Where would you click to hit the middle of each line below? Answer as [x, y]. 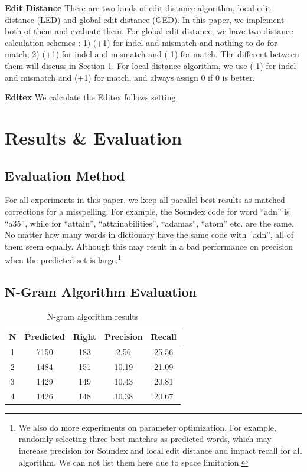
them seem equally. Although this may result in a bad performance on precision [149, 246]
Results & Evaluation [94, 137]
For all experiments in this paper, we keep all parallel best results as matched [145, 200]
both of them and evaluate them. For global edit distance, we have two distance [149, 31]
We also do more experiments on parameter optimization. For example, [147, 427]
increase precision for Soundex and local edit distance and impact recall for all [160, 450]
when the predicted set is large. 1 [63, 259]
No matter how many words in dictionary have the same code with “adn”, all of [149, 235]
